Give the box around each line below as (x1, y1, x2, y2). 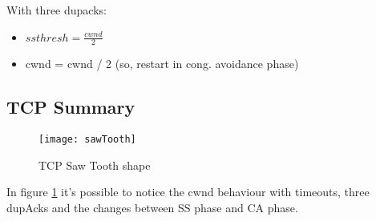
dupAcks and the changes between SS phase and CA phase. (6, 199, 298, 216)
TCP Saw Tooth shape (38, 156, 151, 173)
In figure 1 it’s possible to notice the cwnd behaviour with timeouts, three (6, 183, 370, 200)
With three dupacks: (6, 2, 107, 18)
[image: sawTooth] (38, 134, 136, 146)
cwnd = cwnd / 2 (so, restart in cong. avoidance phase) (25, 55, 299, 72)
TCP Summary (6, 94, 135, 119)
